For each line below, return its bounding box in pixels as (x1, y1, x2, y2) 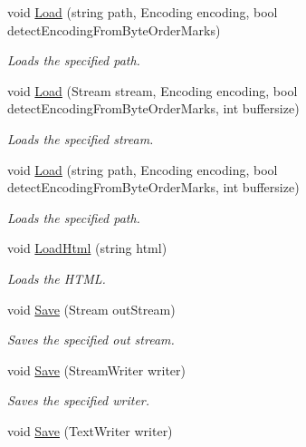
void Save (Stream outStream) (7, 299, 176, 318)
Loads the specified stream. (7, 129, 154, 148)
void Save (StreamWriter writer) (7, 360, 186, 379)
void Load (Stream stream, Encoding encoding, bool (7, 81, 298, 100)
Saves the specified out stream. (7, 330, 175, 349)
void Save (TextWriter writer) (7, 421, 173, 440)
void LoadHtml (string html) (7, 238, 167, 258)
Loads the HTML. (7, 268, 106, 287)
